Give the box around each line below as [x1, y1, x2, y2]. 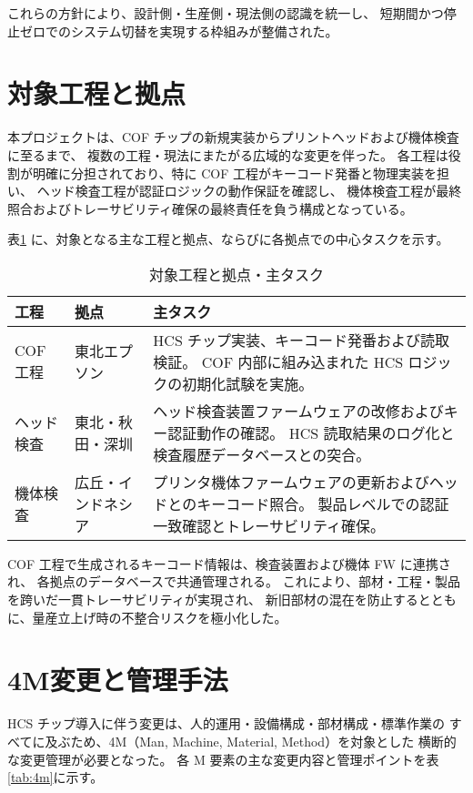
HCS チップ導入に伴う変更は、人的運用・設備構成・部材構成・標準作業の [7, 714, 446, 733]
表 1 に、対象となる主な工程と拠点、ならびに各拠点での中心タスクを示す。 [7, 229, 449, 249]
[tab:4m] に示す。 [7, 768, 104, 787]
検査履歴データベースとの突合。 [153, 443, 371, 465]
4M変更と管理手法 [7, 661, 228, 698]
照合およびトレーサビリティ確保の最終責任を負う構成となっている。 [7, 198, 413, 218]
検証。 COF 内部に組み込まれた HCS [153, 351, 404, 372]
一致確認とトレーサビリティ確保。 [153, 514, 386, 536]
